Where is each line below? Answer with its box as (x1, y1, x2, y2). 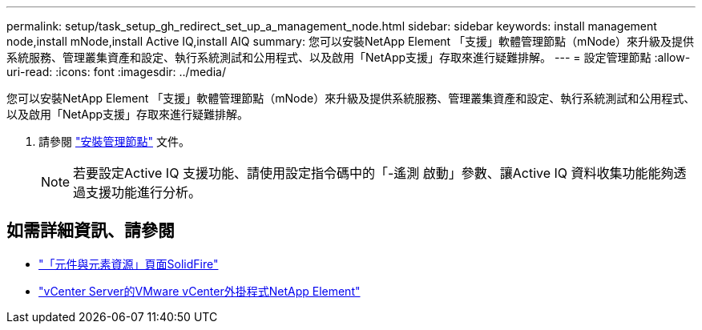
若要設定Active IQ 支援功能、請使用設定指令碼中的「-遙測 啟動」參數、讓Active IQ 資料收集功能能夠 (73, 165, 674, 181)
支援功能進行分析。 (86, 184, 202, 200)
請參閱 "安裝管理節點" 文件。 (38, 135, 190, 148)
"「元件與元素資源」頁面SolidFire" (38, 256, 219, 271)
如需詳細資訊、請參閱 (6, 220, 175, 241)
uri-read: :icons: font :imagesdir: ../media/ (6, 65, 226, 78)
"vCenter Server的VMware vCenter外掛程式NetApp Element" (38, 284, 361, 298)
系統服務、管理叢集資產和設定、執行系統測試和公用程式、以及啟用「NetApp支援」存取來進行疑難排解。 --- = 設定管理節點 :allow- (6, 50, 691, 64)
